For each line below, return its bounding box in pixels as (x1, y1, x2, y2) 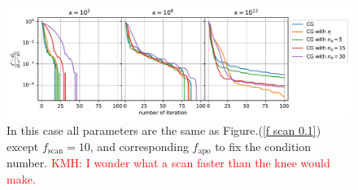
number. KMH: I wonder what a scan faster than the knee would (7, 154, 330, 171)
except (7, 137, 39, 154)
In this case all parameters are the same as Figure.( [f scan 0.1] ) (7, 122, 321, 139)
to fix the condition (215, 137, 312, 154)
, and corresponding (89, 137, 189, 154)
